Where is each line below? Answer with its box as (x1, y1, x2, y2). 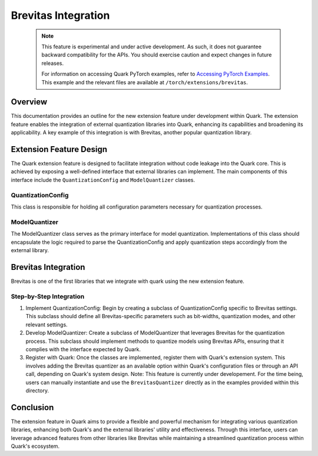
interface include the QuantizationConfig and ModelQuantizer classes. (11, 176, 196, 183)
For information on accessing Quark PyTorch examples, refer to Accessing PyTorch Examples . (41, 71, 270, 78)
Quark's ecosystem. (11, 442, 60, 450)
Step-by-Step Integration (11, 292, 85, 300)
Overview (11, 97, 48, 107)
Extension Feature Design (11, 144, 108, 154)
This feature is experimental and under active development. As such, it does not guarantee (41, 43, 262, 50)
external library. (11, 246, 49, 253)
